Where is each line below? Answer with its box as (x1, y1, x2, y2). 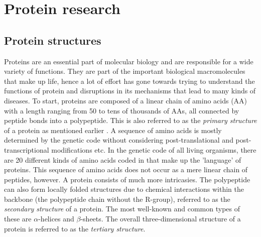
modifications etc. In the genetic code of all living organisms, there (51, 144, 256, 155)
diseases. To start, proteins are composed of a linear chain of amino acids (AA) (4, 95, 247, 105)
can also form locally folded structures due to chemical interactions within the (4, 184, 244, 194)
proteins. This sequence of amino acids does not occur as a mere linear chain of (4, 164, 248, 175)
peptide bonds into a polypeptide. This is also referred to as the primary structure (4, 115, 257, 126)
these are (4, 213, 32, 224)
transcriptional (4, 144, 49, 155)
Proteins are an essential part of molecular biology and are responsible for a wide (4, 56, 253, 66)
